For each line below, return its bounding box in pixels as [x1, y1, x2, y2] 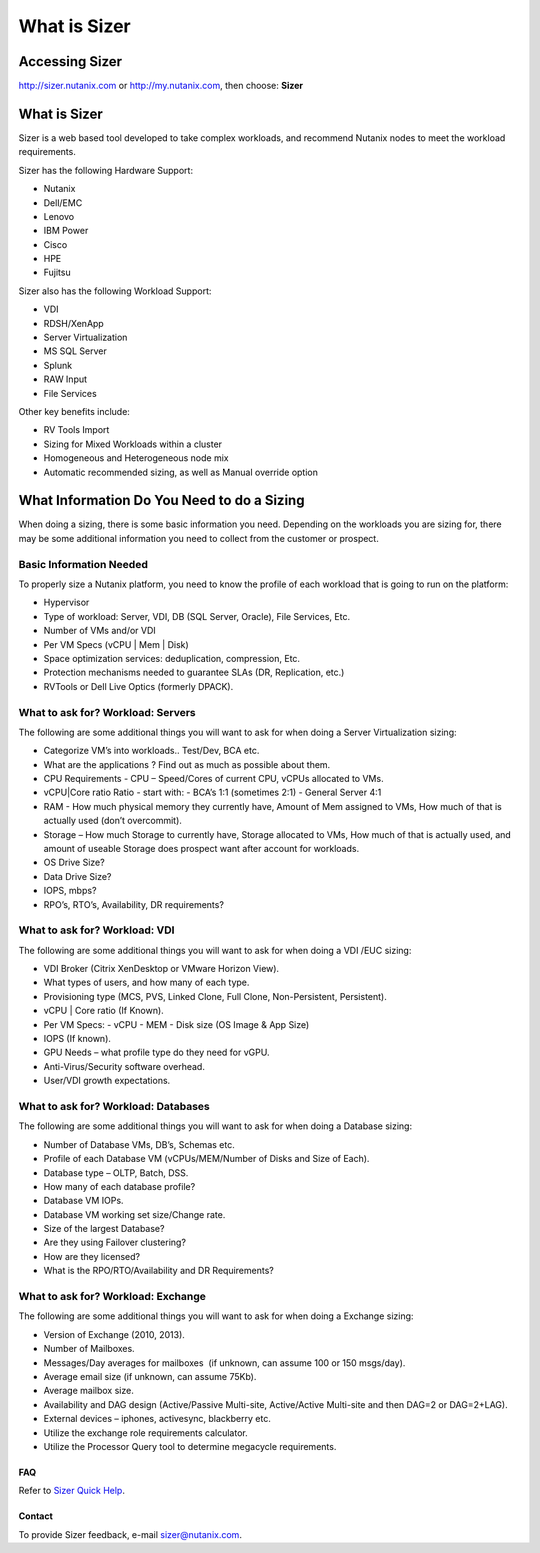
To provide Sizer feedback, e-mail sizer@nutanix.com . [18, 1528, 242, 1540]
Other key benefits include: [18, 406, 130, 417]
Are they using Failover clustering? [43, 1236, 187, 1249]
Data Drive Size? [43, 870, 112, 882]
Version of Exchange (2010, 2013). [43, 1328, 185, 1340]
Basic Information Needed [18, 557, 149, 571]
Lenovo [43, 210, 75, 222]
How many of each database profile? [43, 1180, 196, 1192]
